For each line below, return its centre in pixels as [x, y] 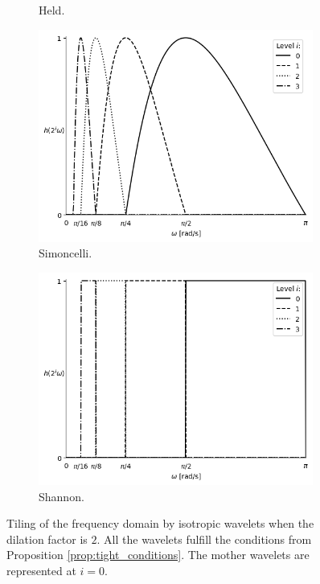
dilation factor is [47, 539]
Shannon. [62, 496]
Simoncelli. [66, 253]
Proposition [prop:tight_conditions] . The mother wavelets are [158, 555]
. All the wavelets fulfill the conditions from [204, 539]
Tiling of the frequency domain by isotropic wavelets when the [160, 523]
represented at [41, 570]
